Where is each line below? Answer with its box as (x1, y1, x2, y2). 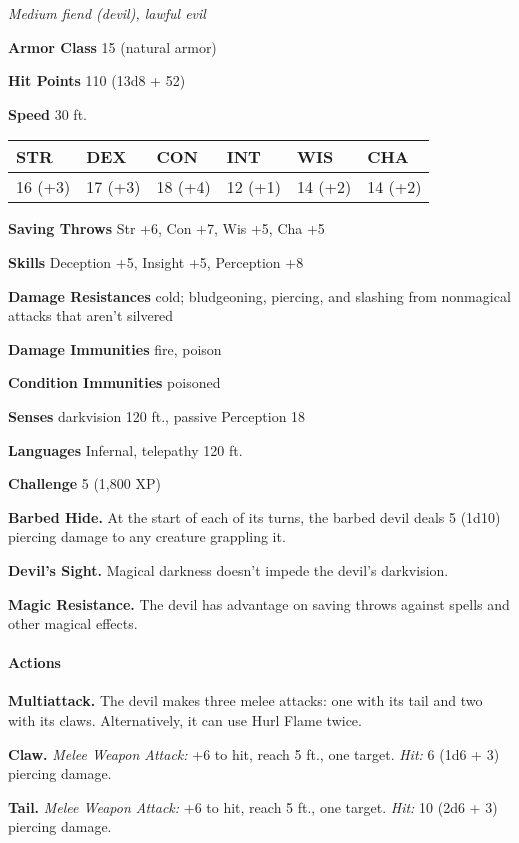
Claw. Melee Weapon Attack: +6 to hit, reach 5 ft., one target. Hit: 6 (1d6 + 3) (8, 743, 500, 764)
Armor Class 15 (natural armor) (8, 36, 217, 57)
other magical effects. (8, 613, 138, 634)
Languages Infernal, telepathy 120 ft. (8, 439, 243, 460)
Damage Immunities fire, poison (8, 338, 222, 359)
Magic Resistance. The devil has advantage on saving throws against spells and (8, 593, 510, 614)
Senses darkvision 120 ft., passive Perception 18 (8, 405, 306, 426)
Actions (8, 652, 61, 673)
